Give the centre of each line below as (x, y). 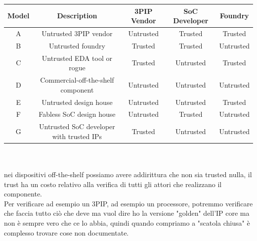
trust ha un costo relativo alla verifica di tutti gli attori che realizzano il (113, 184)
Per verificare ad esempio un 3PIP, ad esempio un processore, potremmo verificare (128, 203)
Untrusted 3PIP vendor (77, 33)
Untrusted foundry (77, 45)
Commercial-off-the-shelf (77, 80)
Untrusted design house (77, 102)
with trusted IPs (77, 136)
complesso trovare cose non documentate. (66, 232)
